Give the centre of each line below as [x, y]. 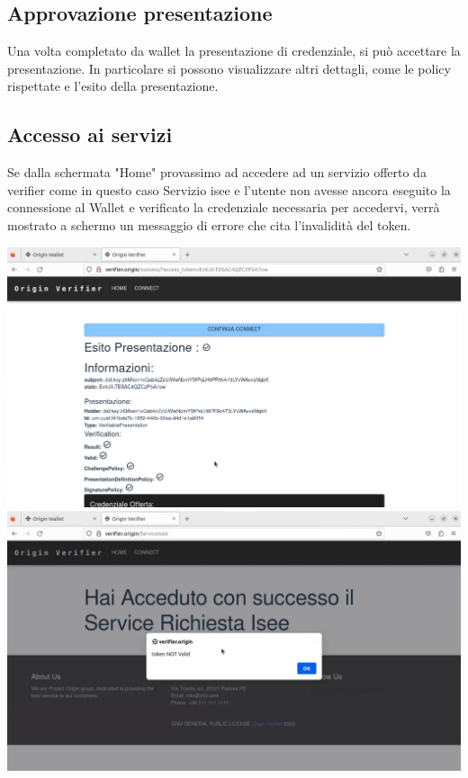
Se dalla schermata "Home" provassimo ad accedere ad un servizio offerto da [217, 172]
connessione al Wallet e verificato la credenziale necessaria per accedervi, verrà [224, 207]
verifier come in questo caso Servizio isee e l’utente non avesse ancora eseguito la [229, 189]
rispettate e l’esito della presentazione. [113, 86]
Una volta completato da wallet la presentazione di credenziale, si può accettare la [234, 51]
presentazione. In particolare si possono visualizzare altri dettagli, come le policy [229, 68]
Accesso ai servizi [90, 134]
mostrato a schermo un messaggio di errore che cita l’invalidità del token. [209, 224]
